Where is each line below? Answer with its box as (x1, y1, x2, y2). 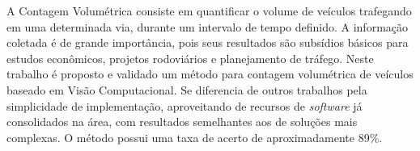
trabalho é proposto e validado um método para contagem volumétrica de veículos (6, 65, 414, 82)
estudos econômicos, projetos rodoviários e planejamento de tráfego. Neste (6, 49, 374, 66)
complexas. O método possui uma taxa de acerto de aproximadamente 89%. (6, 128, 383, 145)
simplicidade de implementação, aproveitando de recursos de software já (6, 97, 363, 114)
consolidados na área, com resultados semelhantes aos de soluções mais (6, 113, 358, 130)
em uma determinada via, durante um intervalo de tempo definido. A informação (6, 18, 409, 35)
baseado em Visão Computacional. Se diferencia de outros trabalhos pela (6, 81, 367, 98)
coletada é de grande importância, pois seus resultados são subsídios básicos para (6, 34, 409, 51)
